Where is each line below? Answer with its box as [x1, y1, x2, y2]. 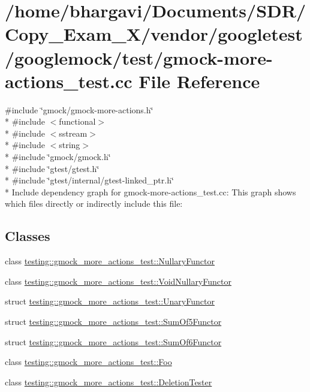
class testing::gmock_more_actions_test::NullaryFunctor [5, 255, 215, 267]
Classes [5, 227, 50, 245]
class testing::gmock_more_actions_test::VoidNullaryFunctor [5, 275, 231, 287]
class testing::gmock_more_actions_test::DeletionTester [5, 375, 212, 388]
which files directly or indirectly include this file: [5, 197, 183, 210]
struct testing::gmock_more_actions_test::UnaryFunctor [5, 295, 215, 307]
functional [59, 115, 96, 128]
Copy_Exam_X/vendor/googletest [5, 22, 303, 46]
